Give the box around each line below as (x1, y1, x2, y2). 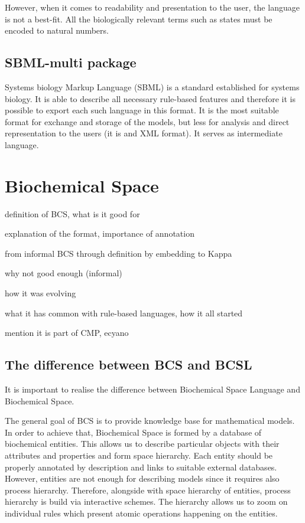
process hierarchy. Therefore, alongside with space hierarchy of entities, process (5, 483, 291, 496)
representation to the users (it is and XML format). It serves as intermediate (5, 127, 283, 139)
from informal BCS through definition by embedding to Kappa (5, 247, 232, 259)
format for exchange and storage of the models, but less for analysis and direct (5, 115, 290, 128)
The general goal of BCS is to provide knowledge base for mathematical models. (5, 414, 295, 427)
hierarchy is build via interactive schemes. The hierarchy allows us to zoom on (5, 495, 288, 508)
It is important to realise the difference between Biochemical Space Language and (5, 383, 300, 395)
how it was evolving (5, 287, 76, 299)
